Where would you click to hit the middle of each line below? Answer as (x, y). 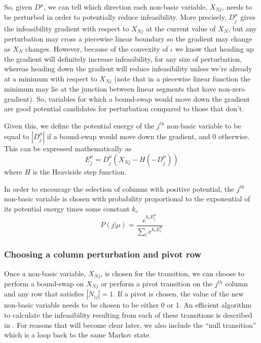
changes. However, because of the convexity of (97, 48)
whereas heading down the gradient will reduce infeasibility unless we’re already (128, 69)
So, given (18, 7)
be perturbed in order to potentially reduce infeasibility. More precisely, (115, 17)
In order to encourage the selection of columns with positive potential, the (119, 188)
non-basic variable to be (204, 125)
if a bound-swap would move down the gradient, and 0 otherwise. (148, 136)
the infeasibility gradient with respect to (67, 28)
